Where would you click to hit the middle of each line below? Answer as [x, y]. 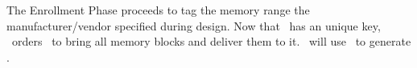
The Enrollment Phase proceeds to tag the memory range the [158, 10]
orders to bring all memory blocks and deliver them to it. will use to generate [211, 41]
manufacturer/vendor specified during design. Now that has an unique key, [194, 25]
